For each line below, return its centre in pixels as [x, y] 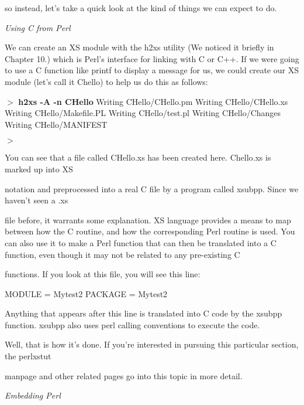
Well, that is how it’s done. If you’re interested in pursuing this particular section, [152, 344]
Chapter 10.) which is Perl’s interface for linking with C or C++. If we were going [152, 58]
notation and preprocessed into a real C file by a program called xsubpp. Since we [152, 188]
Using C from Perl [38, 27]
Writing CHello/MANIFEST [56, 124]
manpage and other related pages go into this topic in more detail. [124, 375]
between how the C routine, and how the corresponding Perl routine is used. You [150, 231]
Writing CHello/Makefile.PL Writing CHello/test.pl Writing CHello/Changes [143, 113]
